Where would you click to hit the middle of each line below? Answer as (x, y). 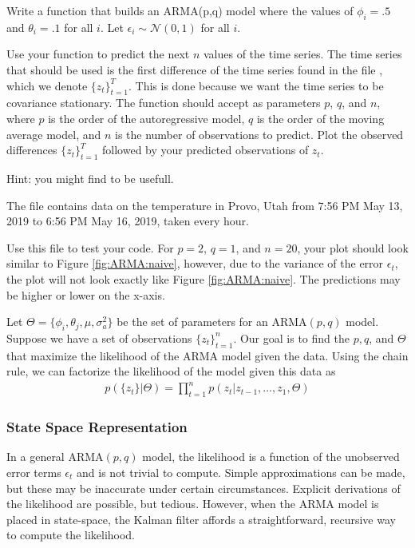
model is (358, 504)
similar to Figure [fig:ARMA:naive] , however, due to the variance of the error (195, 263)
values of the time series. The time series (302, 54)
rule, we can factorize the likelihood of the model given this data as (171, 371)
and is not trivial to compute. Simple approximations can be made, (241, 473)
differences (32, 150)
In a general (36, 457)
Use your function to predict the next (98, 54)
